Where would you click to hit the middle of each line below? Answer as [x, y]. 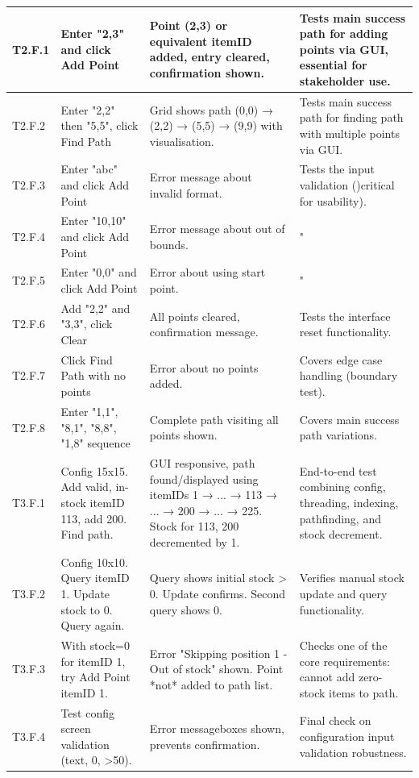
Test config [87, 712]
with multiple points [349, 133]
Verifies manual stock [352, 578]
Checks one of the [343, 645]
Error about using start [207, 272]
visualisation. [182, 141]
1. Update [85, 593]
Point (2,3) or [189, 25]
